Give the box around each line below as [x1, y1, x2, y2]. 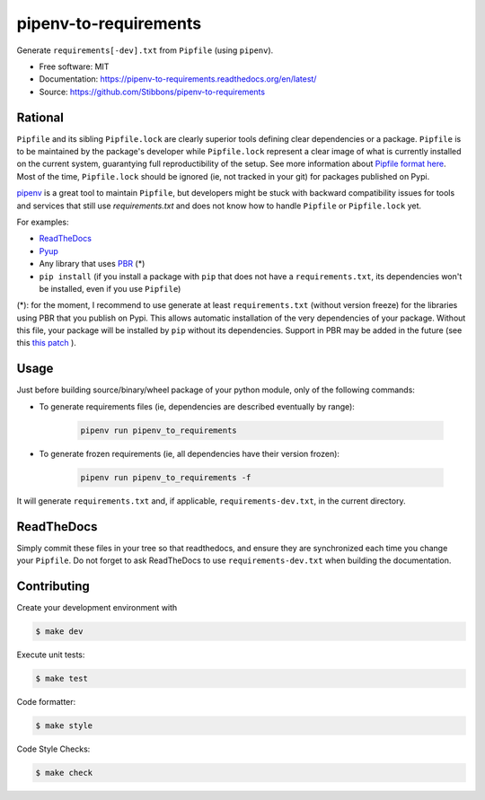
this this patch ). [16, 338, 76, 348]
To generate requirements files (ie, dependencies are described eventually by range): [39, 400, 355, 412]
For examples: [16, 216, 69, 227]
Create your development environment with [16, 602, 178, 612]
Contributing [16, 578, 90, 593]
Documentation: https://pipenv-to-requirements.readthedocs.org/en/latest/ [39, 74, 317, 84]
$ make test [35, 673, 89, 683]
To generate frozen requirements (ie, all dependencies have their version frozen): [39, 448, 340, 459]
